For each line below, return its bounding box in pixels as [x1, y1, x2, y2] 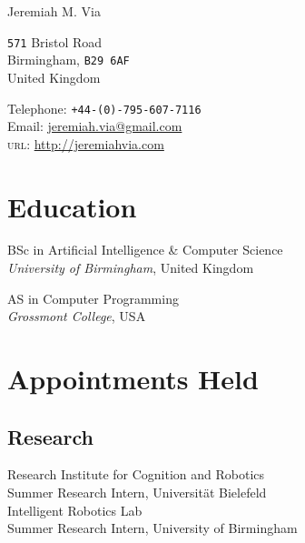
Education [7, 187, 137, 225]
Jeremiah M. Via [7, 2, 101, 20]
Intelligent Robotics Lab [7, 500, 143, 519]
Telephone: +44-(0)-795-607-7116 [7, 98, 202, 117]
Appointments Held [7, 360, 259, 397]
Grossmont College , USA [7, 307, 146, 326]
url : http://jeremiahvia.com [7, 134, 164, 153]
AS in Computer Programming [7, 288, 179, 307]
